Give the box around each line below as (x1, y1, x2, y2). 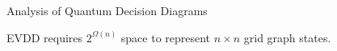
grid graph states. (243, 29, 331, 45)
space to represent (120, 29, 211, 45)
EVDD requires (6, 29, 83, 45)
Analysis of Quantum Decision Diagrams (6, 2, 208, 18)
